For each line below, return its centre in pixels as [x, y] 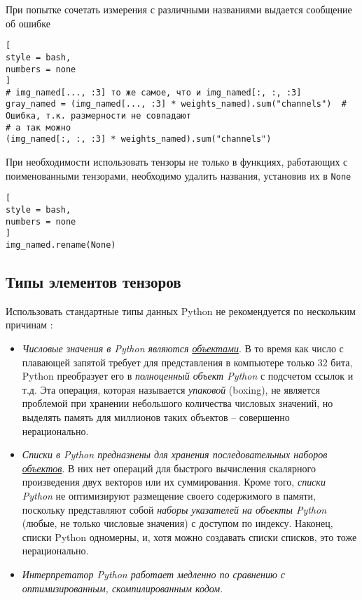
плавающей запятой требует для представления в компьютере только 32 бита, [187, 362]
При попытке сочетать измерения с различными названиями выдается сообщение [179, 9]
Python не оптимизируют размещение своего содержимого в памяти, [169, 495]
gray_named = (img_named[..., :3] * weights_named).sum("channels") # [176, 104]
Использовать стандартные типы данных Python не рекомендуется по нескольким [181, 311]
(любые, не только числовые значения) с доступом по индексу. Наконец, [177, 523]
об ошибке [28, 23]
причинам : [29, 325]
